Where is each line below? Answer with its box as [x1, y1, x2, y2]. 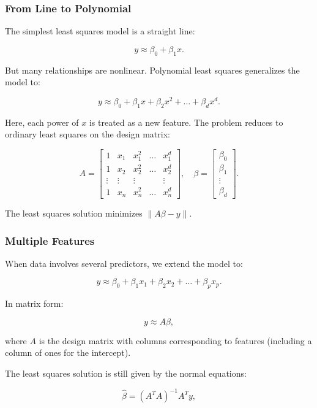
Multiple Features [5, 233, 95, 248]
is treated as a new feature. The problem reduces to [89, 115, 283, 128]
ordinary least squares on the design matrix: [5, 128, 170, 140]
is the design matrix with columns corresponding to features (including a [39, 334, 312, 347]
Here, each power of [5, 115, 79, 128]
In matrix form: [5, 297, 64, 310]
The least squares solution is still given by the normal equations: [5, 366, 247, 379]
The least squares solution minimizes [5, 206, 143, 219]
